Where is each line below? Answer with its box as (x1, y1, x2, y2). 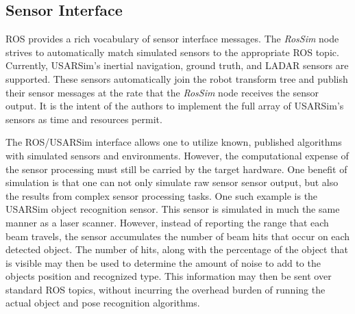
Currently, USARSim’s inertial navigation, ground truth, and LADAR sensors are (5, 58, 349, 73)
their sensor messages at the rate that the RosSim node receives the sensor (5, 85, 319, 99)
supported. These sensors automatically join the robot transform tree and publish (5, 71, 348, 86)
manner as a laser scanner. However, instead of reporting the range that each (5, 215, 329, 229)
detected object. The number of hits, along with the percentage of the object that (5, 242, 348, 257)
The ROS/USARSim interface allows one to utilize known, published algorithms (5, 135, 342, 149)
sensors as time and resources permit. (5, 112, 162, 126)
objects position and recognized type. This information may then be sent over (5, 269, 332, 283)
